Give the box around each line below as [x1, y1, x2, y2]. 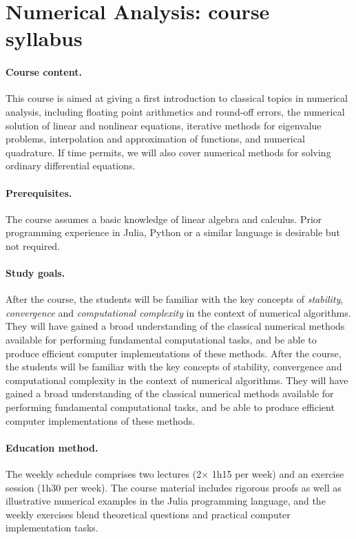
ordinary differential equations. [6, 158, 136, 173]
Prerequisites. [6, 185, 72, 200]
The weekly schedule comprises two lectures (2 [6, 467, 202, 481]
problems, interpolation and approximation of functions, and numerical [6, 131, 305, 146]
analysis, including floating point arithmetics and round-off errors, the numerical [6, 104, 345, 118]
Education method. [6, 440, 98, 454]
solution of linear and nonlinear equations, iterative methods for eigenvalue [6, 118, 322, 132]
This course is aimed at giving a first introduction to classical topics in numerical [6, 91, 348, 105]
